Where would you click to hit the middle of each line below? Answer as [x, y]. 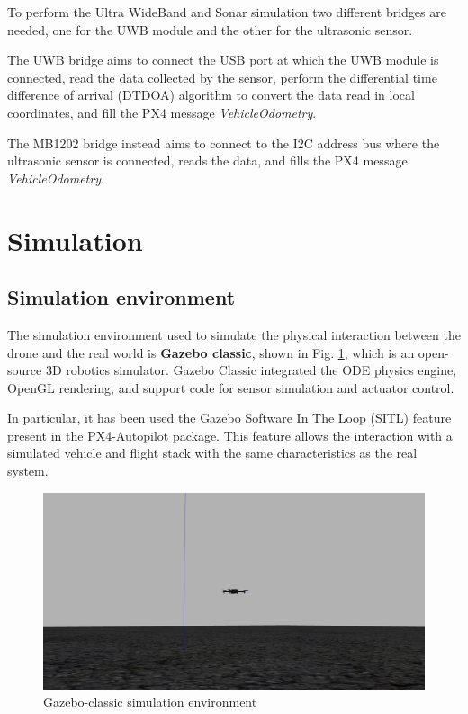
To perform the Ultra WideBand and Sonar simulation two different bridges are [227, 12]
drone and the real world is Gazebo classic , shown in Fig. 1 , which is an [211, 352]
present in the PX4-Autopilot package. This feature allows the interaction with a [230, 435]
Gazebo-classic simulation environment [150, 702]
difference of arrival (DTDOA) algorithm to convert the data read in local [211, 95]
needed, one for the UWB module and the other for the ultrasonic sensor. [210, 29]
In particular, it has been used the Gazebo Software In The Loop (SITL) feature [229, 418]
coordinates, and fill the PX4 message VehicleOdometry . [162, 112]
